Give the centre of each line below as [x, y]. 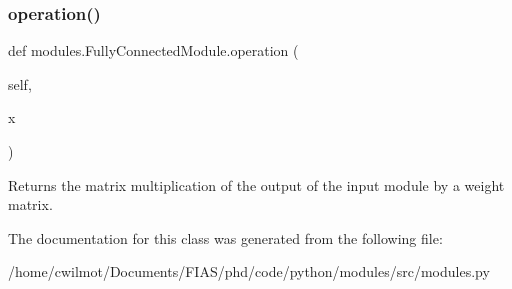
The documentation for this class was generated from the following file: [225, 237]
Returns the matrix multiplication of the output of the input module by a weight [256, 184]
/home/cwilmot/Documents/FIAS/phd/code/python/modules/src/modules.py [249, 271]
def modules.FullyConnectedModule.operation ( [153, 50]
